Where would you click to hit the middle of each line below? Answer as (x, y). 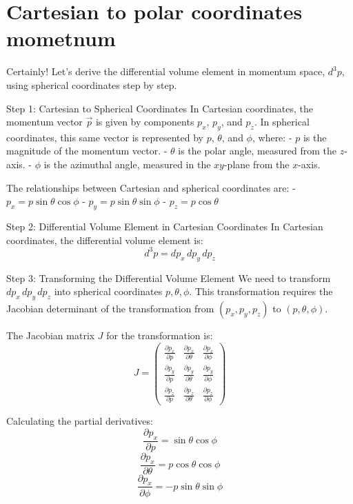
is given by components (145, 122)
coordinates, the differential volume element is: (105, 240)
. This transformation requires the (261, 291)
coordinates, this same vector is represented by (105, 137)
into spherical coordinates (108, 291)
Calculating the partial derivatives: (80, 421)
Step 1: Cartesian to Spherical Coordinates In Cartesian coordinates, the (160, 108)
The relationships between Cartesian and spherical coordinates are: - (151, 187)
